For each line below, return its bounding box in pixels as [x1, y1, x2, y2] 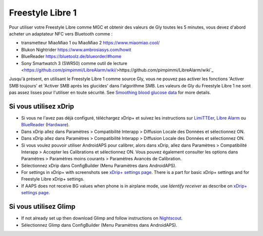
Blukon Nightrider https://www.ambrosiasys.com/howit [21, 47, 131, 52]
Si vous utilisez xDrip [9, 102, 74, 110]
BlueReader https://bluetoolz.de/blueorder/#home [21, 53, 122, 59]
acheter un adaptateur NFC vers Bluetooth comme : [9, 31, 113, 36]
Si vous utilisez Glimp [9, 202, 75, 211]
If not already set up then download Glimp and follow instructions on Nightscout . [21, 215, 183, 221]
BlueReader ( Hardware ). [21, 122, 70, 128]
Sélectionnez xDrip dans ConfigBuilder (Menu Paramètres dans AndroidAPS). [21, 163, 177, 169]
